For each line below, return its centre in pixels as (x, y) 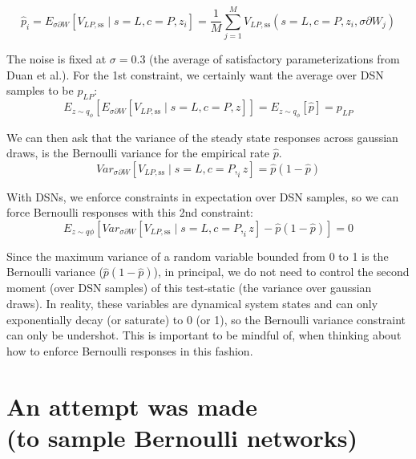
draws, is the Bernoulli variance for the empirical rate (138, 153)
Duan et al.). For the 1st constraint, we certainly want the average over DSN (195, 74)
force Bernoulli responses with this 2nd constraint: (130, 212)
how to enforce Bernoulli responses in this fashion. (130, 350)
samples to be (40, 90)
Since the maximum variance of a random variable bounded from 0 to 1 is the (198, 256)
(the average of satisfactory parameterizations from (275, 59)
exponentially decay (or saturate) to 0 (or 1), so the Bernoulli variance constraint (206, 319)
